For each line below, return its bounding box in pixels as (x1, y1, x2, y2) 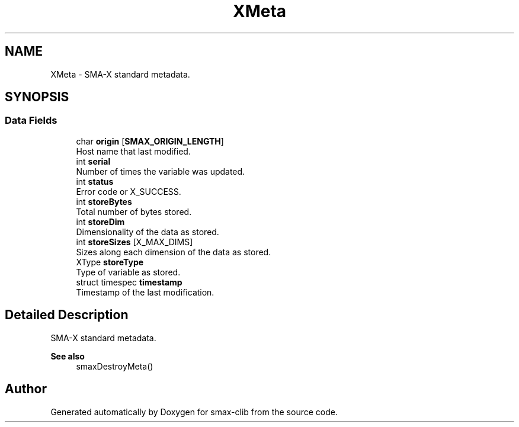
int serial (76, 156, 111, 166)
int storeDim (76, 216, 125, 227)
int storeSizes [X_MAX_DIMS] (76, 236, 193, 247)
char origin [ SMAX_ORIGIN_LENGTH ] (76, 136, 224, 146)
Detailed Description (5, 307, 129, 323)
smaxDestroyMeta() (76, 361, 153, 371)
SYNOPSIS (5, 89, 69, 105)
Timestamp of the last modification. (76, 287, 214, 297)
